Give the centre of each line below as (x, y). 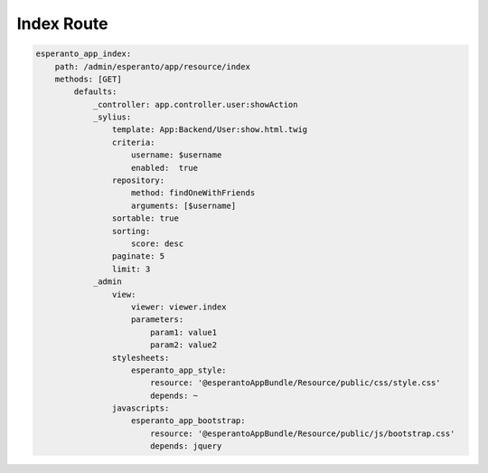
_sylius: (112, 117)
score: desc (158, 244)
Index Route (62, 24)
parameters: (158, 320)
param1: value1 (183, 332)
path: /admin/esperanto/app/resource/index (152, 66)
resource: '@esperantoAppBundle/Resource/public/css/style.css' (296, 383)
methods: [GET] (88, 79)
